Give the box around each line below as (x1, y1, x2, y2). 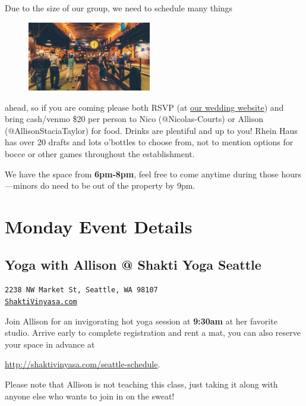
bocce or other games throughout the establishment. (5, 148, 195, 160)
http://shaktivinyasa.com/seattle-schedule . (5, 358, 160, 370)
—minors (5, 179, 38, 192)
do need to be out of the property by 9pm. (40, 179, 195, 192)
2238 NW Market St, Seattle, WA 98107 (5, 286, 158, 295)
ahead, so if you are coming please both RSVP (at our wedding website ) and (5, 101, 284, 113)
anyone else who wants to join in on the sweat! (5, 389, 175, 402)
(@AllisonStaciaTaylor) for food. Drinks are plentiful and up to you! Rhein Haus (5, 124, 298, 136)
